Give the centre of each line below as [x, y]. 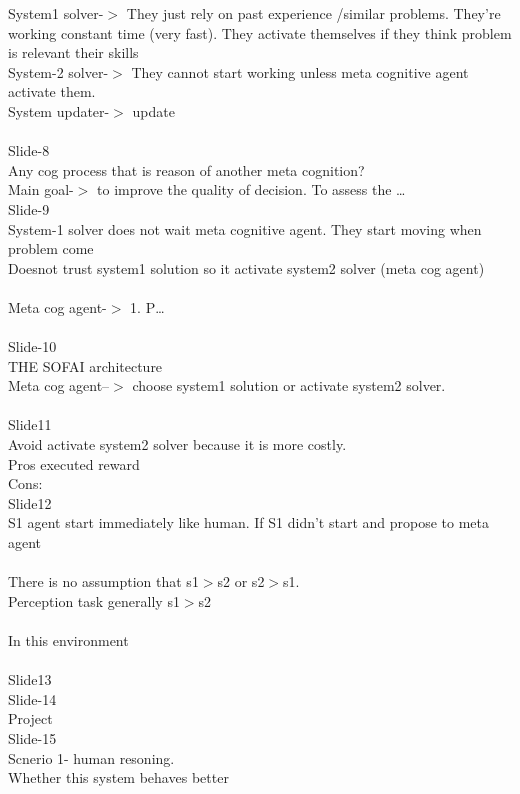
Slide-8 [29, 150]
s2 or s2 [241, 581]
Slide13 [30, 679]
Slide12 [30, 502]
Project [30, 718]
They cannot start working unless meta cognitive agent [300, 71]
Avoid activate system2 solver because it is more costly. [177, 444]
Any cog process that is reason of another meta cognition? [186, 169]
